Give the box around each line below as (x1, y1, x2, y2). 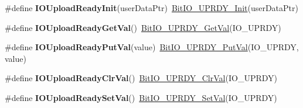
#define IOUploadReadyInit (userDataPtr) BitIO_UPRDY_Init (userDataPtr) (5, 2, 298, 13)
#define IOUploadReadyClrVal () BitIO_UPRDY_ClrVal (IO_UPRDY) (5, 72, 277, 84)
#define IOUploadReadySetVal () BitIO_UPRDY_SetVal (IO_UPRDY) (5, 91, 277, 103)
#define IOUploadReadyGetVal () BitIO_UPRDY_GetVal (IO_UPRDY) (5, 21, 281, 33)
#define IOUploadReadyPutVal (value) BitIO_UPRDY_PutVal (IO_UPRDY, (5, 41, 299, 53)
